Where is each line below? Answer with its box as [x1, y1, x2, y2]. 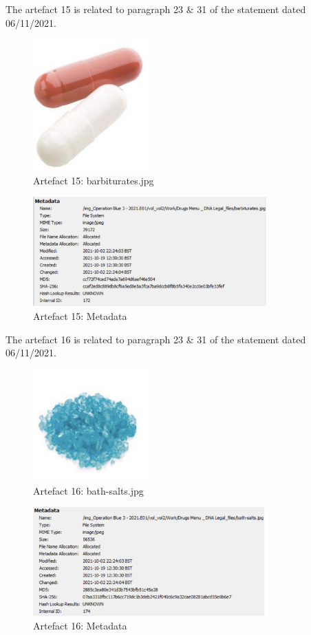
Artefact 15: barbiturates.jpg [33, 173, 154, 187]
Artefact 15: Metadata [33, 308, 127, 323]
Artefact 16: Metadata [33, 618, 127, 633]
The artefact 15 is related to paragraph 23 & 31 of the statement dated [6, 2, 306, 16]
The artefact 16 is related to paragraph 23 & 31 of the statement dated [6, 332, 306, 346]
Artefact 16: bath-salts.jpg [33, 483, 144, 497]
